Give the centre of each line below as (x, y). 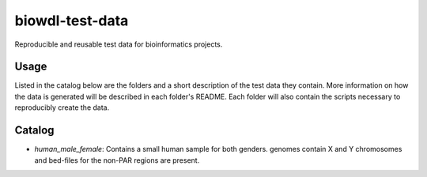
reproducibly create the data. (62, 107)
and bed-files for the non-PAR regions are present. (117, 160)
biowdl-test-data (72, 21)
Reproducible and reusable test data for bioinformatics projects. (119, 44)
